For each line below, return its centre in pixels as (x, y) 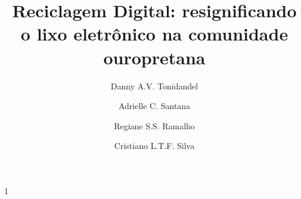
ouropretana (154, 57)
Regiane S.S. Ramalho (154, 125)
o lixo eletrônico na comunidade (154, 34)
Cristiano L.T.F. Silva (154, 146)
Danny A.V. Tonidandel (154, 85)
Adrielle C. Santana (154, 106)
